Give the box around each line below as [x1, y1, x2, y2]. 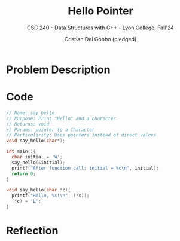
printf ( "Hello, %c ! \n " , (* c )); [11, 193, 90, 199]
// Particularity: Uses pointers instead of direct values [6, 132, 157, 138]
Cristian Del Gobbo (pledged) [64, 35, 137, 42]
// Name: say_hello [6, 109, 55, 116]
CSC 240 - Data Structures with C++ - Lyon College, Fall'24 [26, 24, 175, 31]
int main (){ [6, 148, 36, 155]
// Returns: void [6, 121, 50, 127]
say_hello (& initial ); [11, 160, 66, 166]
